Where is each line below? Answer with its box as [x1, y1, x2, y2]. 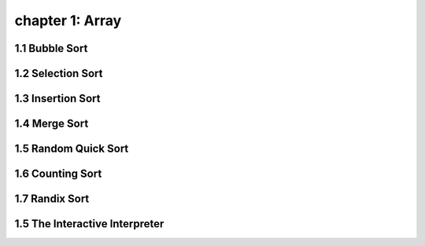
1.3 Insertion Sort [14, 92, 101, 105]
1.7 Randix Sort [14, 193, 90, 206]
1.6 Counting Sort [14, 167, 102, 181]
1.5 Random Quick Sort [14, 142, 129, 156]
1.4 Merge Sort [14, 117, 89, 130]
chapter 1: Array [14, 12, 122, 29]
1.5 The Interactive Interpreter [14, 217, 164, 231]
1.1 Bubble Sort [14, 42, 88, 55]
